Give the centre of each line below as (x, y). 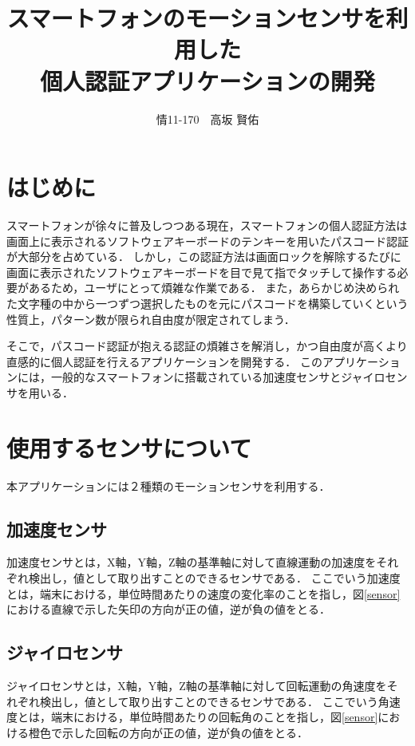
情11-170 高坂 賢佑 (207, 118)
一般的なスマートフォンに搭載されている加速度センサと (196, 377)
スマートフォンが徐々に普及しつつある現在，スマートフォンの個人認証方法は (207, 225)
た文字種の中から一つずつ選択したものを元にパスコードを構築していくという (207, 303)
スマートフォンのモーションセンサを (196, 18)
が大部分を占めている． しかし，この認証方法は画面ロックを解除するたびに (204, 257)
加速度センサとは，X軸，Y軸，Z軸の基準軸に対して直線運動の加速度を (192, 562)
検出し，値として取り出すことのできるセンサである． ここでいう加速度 (214, 578)
